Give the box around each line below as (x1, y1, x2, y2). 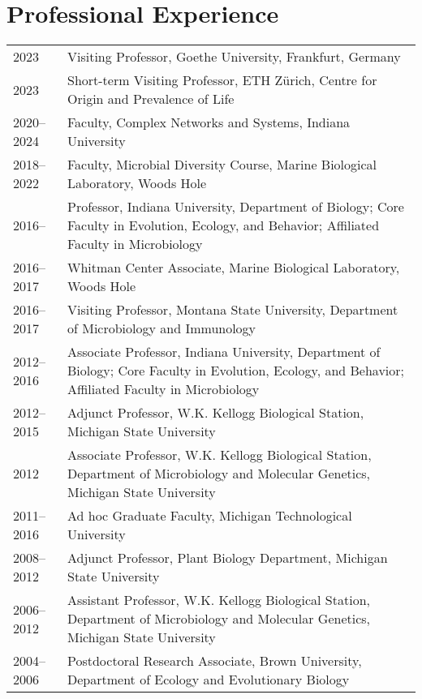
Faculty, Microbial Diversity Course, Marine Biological (67, 155, 377, 174)
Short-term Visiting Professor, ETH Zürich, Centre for (67, 71, 377, 90)
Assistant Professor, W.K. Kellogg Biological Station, (67, 590, 370, 610)
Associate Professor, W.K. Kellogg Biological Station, (67, 445, 372, 465)
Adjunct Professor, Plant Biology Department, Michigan (67, 548, 388, 568)
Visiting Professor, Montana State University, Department (67, 300, 398, 319)
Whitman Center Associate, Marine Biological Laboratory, (67, 258, 400, 277)
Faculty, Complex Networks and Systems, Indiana (67, 113, 351, 132)
